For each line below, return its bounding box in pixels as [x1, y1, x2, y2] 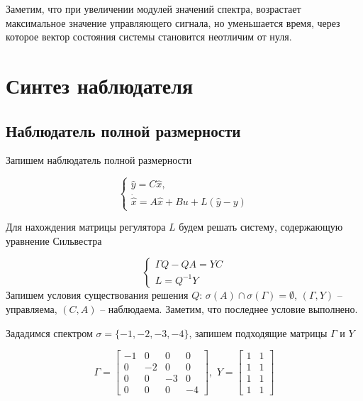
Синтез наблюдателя [6, 70, 194, 99]
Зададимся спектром [6, 325, 93, 340]
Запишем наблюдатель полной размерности [6, 153, 192, 167]
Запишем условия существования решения [6, 287, 189, 302]
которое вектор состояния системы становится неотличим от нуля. [6, 29, 292, 44]
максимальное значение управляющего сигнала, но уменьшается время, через [6, 15, 340, 30]
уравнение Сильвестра [6, 233, 102, 248]
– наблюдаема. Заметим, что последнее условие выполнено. [100, 301, 358, 316]
